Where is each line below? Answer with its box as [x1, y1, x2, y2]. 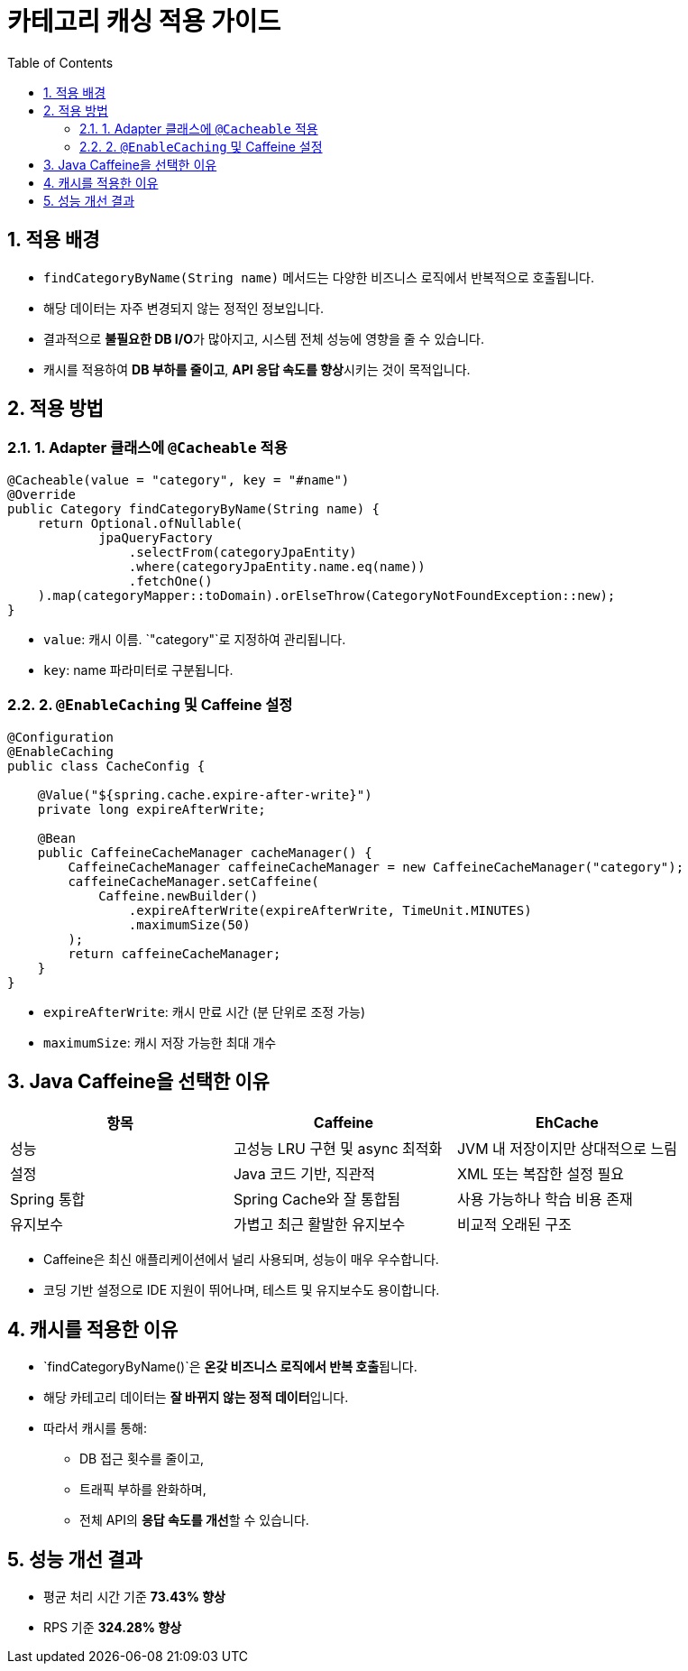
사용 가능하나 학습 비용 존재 [456, 1190, 633, 1209]
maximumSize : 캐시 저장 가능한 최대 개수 [43, 1034, 277, 1050]
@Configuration [7, 729, 115, 744]
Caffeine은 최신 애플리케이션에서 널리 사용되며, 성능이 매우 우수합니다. [43, 1251, 439, 1268]
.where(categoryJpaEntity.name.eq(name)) [128, 559, 426, 574]
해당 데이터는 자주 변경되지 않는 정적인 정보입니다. [43, 300, 325, 316]
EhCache [536, 1113, 599, 1132]
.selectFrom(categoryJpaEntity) [128, 544, 357, 559]
